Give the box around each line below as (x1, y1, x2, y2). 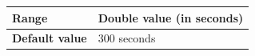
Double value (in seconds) (98, 9, 244, 26)
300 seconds (98, 30, 156, 46)
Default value (12, 30, 87, 46)
